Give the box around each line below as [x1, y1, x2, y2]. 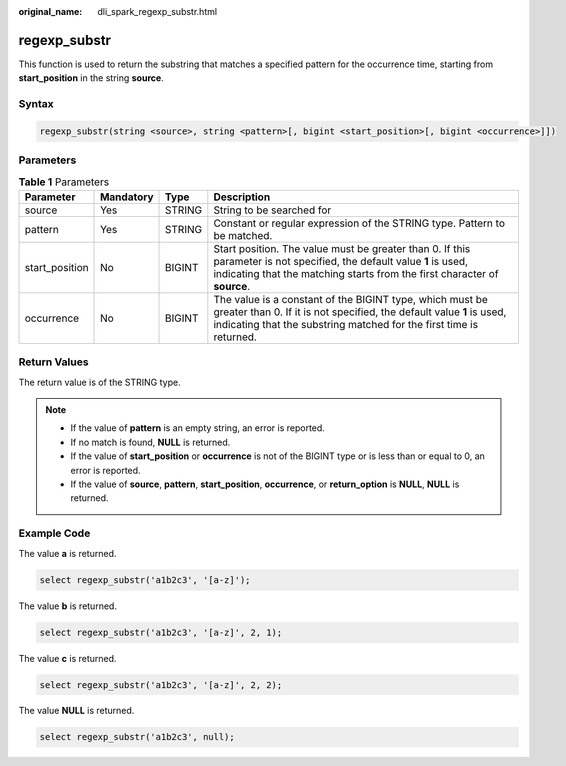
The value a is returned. [18, 547, 117, 559]
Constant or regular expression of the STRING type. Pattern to [213, 216, 505, 230]
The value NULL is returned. [18, 705, 135, 717]
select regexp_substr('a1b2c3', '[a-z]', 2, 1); [39, 626, 283, 638]
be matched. [213, 228, 273, 242]
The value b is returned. [18, 600, 117, 612]
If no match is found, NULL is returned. [70, 436, 231, 448]
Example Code [18, 526, 91, 540]
